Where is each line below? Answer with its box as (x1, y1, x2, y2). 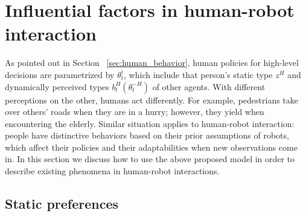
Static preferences (5, 194, 119, 213)
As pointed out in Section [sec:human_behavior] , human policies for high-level (5, 56, 299, 69)
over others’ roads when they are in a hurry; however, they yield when (5, 105, 264, 118)
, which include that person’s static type (124, 68, 273, 80)
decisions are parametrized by (5, 68, 115, 80)
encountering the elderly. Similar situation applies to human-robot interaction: (5, 117, 295, 129)
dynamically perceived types (5, 80, 109, 93)
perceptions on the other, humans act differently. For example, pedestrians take (5, 93, 299, 106)
